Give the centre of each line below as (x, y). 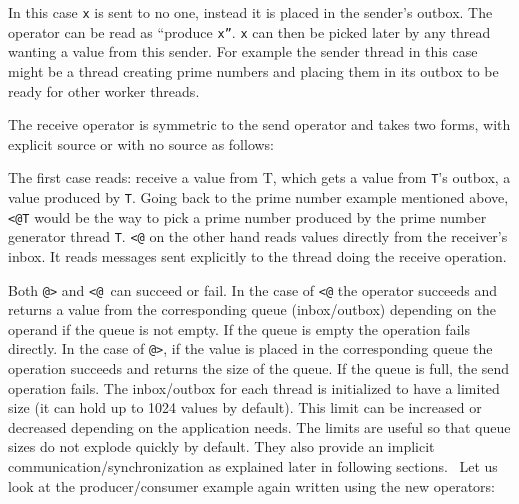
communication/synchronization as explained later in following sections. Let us (253, 465)
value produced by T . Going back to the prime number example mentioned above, (258, 196)
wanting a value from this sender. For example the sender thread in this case (243, 51)
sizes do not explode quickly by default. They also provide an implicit (221, 446)
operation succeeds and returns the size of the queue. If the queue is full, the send (259, 368)
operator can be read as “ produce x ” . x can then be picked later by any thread (249, 31)
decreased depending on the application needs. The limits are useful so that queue (259, 426)
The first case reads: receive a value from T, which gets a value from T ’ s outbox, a (259, 177)
